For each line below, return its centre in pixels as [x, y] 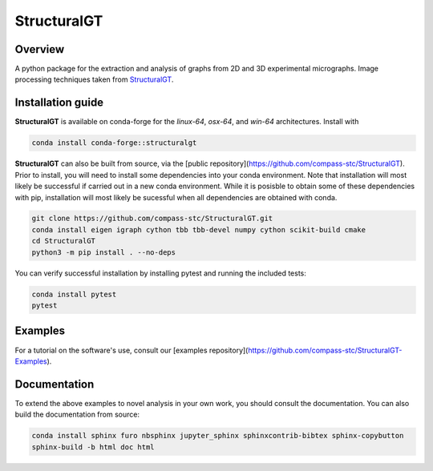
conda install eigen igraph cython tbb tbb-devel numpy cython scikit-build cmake [199, 229]
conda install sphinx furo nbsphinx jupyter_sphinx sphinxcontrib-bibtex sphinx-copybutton [218, 436]
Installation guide [59, 103]
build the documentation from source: [77, 415]
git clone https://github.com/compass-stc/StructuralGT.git [152, 219]
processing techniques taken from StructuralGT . [94, 79]
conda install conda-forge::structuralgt [114, 143]
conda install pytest [74, 294]
